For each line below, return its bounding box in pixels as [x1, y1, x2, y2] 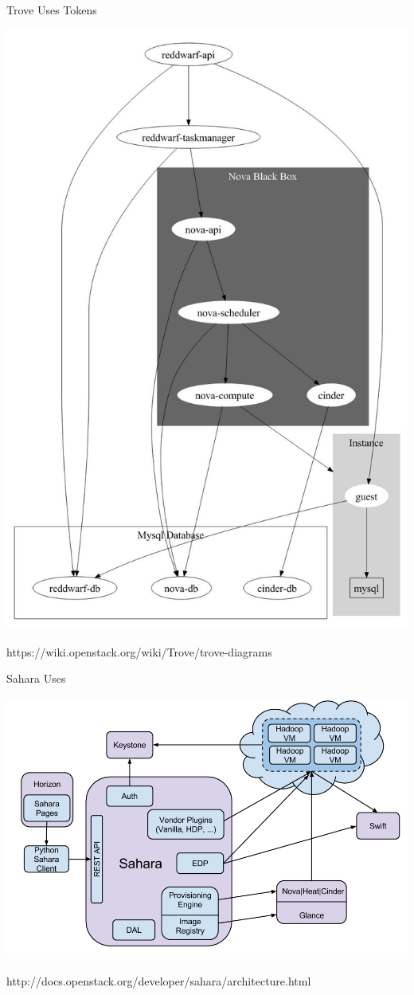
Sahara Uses [6, 670, 66, 687]
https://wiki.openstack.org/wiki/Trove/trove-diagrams [6, 643, 272, 660]
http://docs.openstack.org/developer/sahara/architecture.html [6, 973, 311, 989]
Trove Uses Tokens [6, 2, 97, 18]
